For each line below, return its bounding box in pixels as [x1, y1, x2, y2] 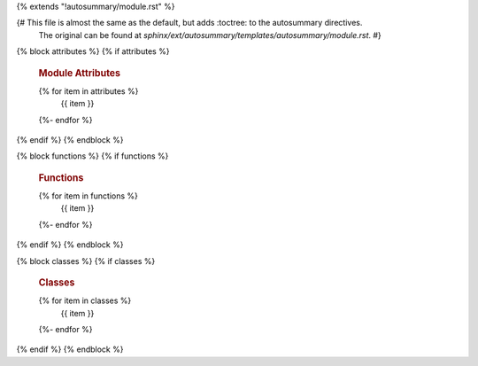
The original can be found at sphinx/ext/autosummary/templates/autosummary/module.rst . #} [38, 29, 382, 40]
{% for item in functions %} [38, 191, 139, 201]
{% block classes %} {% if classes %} [16, 255, 156, 266]
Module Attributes [38, 66, 121, 79]
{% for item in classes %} [38, 295, 132, 306]
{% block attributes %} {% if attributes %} [16, 46, 170, 57]
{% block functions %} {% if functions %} [16, 151, 169, 161]
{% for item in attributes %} [38, 85, 139, 97]
